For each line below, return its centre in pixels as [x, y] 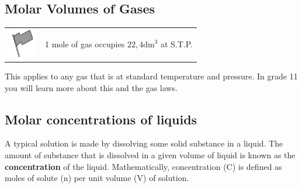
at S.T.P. [177, 44]
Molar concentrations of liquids [101, 119]
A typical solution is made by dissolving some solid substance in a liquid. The [144, 143]
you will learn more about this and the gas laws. [91, 87]
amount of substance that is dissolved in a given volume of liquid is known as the [150, 155]
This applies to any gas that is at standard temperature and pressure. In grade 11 [151, 76]
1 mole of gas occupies [85, 44]
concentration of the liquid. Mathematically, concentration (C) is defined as [143, 166]
